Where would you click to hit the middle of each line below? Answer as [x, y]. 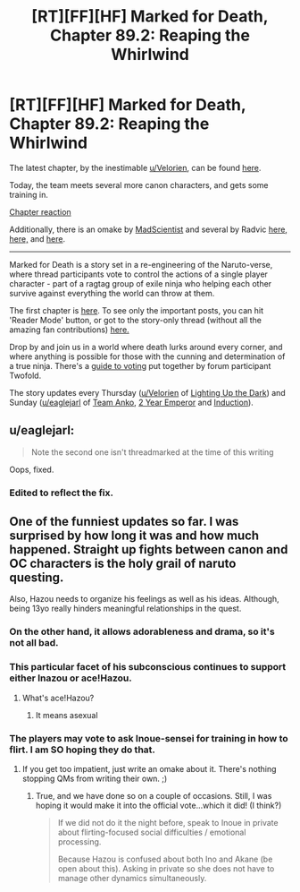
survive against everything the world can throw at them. [112, 293]
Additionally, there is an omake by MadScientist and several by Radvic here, [149, 229]
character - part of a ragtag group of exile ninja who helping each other [141, 283]
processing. [79, 842]
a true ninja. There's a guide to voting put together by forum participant [140, 365]
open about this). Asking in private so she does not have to [166, 869]
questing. [37, 578]
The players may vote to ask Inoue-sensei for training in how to [149, 738]
